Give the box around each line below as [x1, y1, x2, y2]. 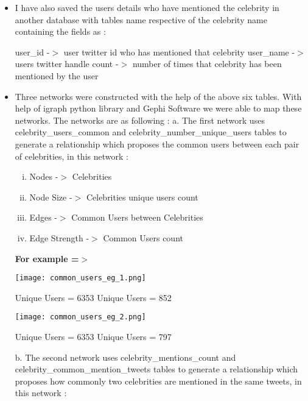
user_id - [15, 45, 50, 58]
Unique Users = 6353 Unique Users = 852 [15, 291, 172, 303]
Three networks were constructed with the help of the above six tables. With [15, 90, 302, 102]
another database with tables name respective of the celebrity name [15, 13, 267, 26]
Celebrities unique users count [86, 190, 198, 203]
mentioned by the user [15, 69, 99, 82]
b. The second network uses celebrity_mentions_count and [15, 350, 236, 363]
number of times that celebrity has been [132, 57, 282, 70]
